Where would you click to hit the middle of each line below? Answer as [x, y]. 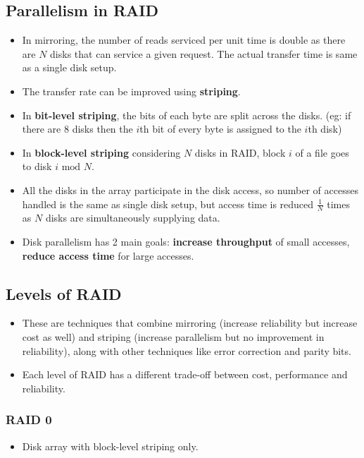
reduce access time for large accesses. [108, 255]
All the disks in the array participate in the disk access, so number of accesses [190, 189]
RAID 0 [29, 420]
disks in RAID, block [240, 152]
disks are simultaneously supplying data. [133, 218]
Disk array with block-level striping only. [110, 446]
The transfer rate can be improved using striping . [131, 91]
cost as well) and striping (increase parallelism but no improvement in [173, 336]
